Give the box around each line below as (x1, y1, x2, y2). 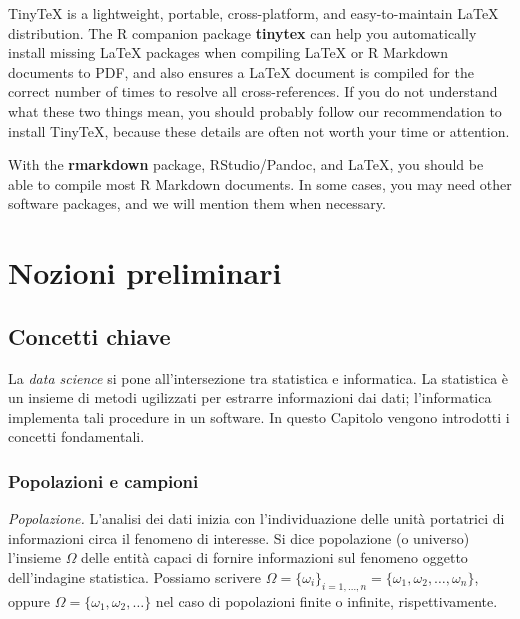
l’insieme (8, 547, 61, 568)
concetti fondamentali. (8, 426, 145, 447)
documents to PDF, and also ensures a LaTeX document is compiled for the (8, 61, 474, 82)
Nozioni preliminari (8, 252, 282, 293)
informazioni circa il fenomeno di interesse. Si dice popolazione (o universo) (8, 527, 470, 548)
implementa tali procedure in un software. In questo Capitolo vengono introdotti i (8, 406, 510, 427)
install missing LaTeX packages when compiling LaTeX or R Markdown (8, 42, 449, 63)
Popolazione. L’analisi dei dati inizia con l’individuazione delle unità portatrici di (8, 508, 505, 529)
